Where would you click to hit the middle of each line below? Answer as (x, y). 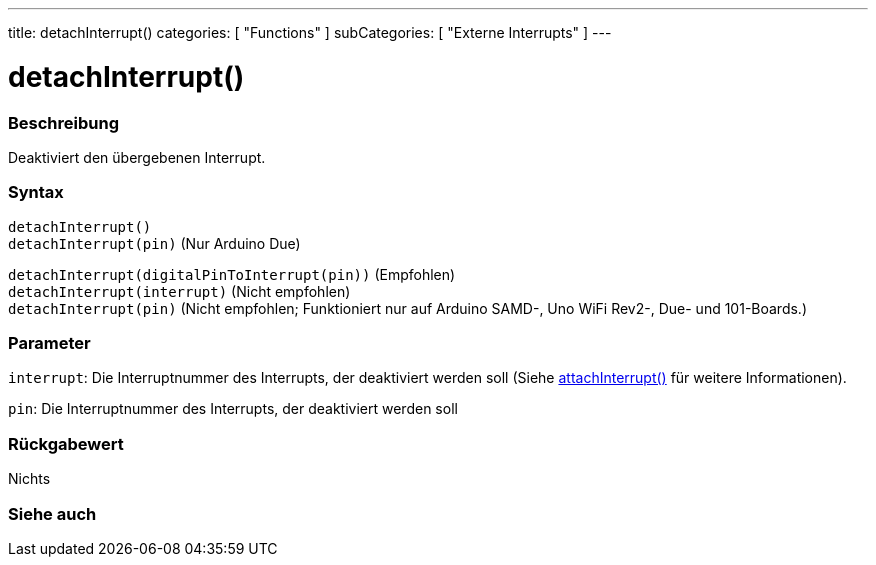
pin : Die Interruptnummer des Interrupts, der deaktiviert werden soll (233, 409)
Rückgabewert (66, 443)
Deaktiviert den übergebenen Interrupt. (137, 157)
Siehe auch (52, 513)
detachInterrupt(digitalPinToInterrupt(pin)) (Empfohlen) (232, 274)
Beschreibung (64, 122)
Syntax (36, 192)
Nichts (29, 479)
